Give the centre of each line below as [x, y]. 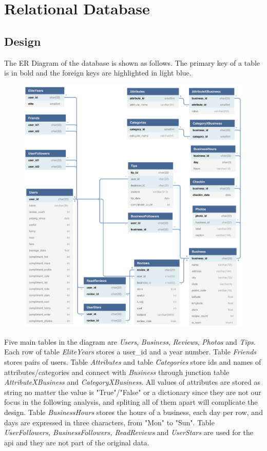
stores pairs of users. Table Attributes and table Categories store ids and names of [133, 361]
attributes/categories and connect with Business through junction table [117, 372]
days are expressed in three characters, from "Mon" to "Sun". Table [109, 422]
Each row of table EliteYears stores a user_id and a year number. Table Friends [130, 352]
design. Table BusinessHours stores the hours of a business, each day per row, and [133, 412]
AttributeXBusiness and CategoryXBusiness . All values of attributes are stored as [132, 382]
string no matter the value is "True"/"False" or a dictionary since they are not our [133, 392]
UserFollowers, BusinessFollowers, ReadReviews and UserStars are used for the [129, 432]
